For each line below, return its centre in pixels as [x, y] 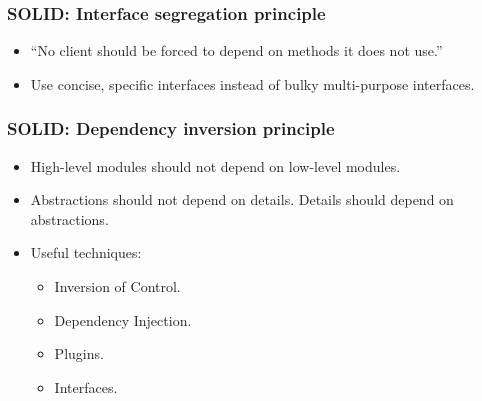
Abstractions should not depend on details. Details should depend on [242, 199]
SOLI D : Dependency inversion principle [171, 128]
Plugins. [79, 353]
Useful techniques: [86, 252]
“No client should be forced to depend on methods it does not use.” [236, 50]
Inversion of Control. [117, 286]
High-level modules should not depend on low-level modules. [215, 165]
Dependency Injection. [123, 319]
